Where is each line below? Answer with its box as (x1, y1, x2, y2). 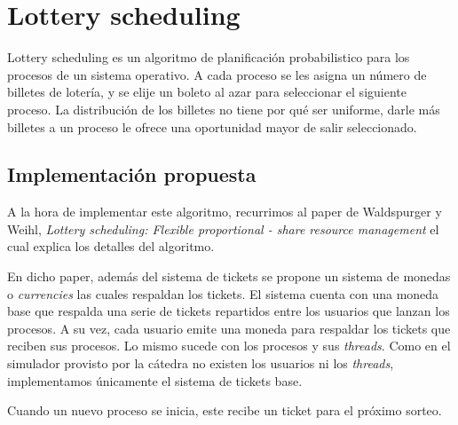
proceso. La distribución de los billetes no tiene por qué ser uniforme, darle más (7, 99, 440, 118)
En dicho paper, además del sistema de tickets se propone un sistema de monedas (7, 267, 451, 286)
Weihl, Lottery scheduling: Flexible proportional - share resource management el (7, 219, 439, 238)
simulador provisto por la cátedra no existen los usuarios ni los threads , (7, 354, 394, 373)
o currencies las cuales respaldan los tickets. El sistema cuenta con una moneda (7, 284, 439, 303)
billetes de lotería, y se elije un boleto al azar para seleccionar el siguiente (7, 83, 407, 101)
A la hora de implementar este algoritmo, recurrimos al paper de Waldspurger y (7, 202, 442, 221)
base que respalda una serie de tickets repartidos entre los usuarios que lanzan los (7, 302, 450, 320)
